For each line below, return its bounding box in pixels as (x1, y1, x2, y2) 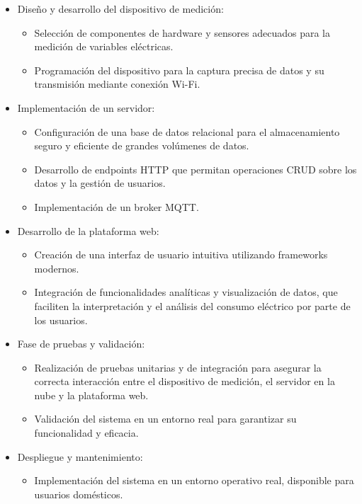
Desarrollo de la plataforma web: (17, 223, 159, 238)
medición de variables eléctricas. (34, 39, 174, 54)
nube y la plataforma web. (34, 387, 149, 402)
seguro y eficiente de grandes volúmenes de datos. (34, 138, 249, 153)
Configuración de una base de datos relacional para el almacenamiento (34, 124, 340, 139)
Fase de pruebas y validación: (17, 336, 145, 351)
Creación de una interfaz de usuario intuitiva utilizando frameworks (34, 247, 328, 262)
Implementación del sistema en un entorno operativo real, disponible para (34, 473, 354, 488)
